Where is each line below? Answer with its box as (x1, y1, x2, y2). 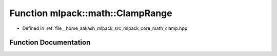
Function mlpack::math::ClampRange (9, 8, 172, 19)
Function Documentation (9, 38, 91, 47)
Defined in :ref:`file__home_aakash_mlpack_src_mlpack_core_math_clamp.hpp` (22, 25, 189, 31)
